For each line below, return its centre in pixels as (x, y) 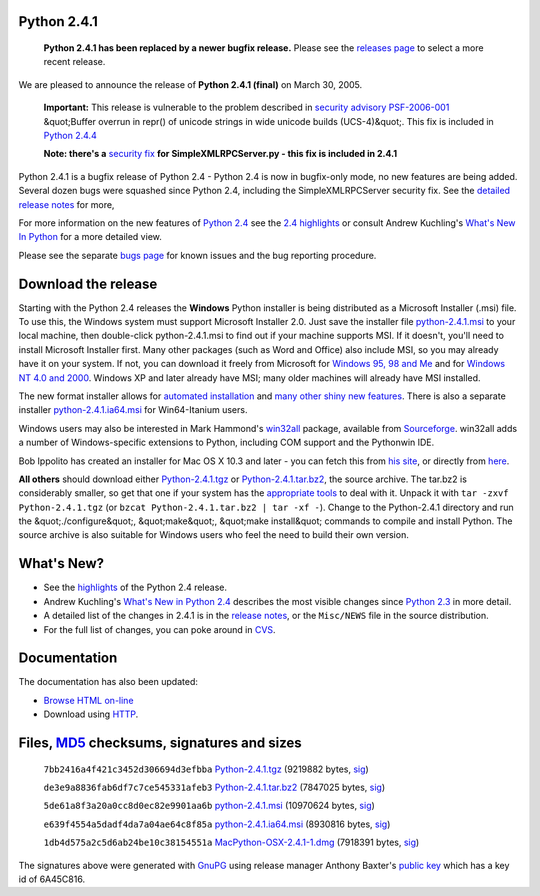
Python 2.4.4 (70, 135)
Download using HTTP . (91, 714)
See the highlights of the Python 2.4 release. (135, 587)
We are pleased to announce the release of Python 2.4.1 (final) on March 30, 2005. (190, 84)
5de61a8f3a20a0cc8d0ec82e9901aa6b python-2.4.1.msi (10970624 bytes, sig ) (209, 806)
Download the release (88, 283)
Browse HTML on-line (88, 700)
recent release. (74, 62)
